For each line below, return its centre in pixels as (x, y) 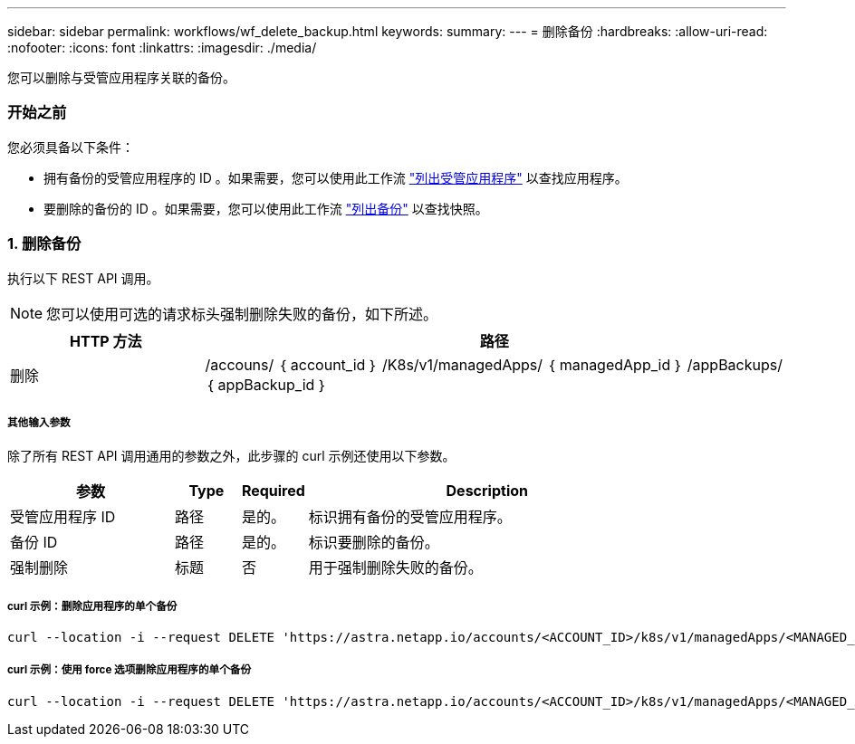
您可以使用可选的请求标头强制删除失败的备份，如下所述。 (242, 314)
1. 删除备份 (44, 244)
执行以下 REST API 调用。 (83, 278)
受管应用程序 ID (63, 517)
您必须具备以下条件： (71, 147)
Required (273, 491)
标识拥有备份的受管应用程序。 (410, 517)
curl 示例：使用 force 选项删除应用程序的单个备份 (130, 670)
